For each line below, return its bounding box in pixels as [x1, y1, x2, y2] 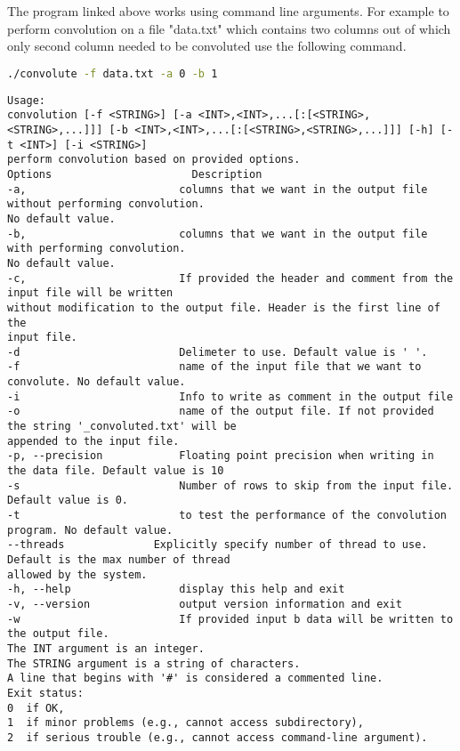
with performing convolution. [7, 242, 186, 255]
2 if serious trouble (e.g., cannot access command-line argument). [7, 731, 428, 744]
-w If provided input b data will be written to [7, 612, 454, 626]
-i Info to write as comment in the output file [7, 390, 454, 403]
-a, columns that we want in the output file [7, 182, 428, 196]
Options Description [7, 167, 262, 181]
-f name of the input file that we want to [7, 360, 422, 374]
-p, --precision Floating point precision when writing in [7, 449, 434, 463]
